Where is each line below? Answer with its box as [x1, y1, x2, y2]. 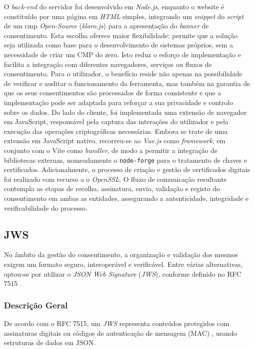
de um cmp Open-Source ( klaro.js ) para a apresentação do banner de [4, 21, 209, 31]
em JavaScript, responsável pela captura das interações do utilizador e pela [4, 116, 229, 127]
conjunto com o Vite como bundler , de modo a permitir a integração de [4, 145, 217, 155]
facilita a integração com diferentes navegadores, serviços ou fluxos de [4, 59, 212, 69]
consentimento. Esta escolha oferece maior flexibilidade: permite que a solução [4, 30, 238, 40]
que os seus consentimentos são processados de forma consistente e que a [4, 87, 221, 98]
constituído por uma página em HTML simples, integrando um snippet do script [4, 11, 244, 21]
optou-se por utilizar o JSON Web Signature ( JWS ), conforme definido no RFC [4, 268, 242, 279]
